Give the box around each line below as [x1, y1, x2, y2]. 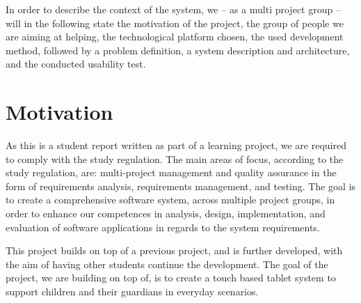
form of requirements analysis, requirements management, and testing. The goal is [6, 178, 356, 193]
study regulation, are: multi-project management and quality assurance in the [6, 165, 337, 180]
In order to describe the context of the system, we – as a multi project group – [6, 2, 341, 16]
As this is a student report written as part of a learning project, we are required [6, 138, 346, 153]
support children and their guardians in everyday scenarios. [6, 284, 259, 299]
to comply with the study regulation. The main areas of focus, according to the [6, 151, 344, 166]
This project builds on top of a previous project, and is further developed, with [6, 243, 343, 258]
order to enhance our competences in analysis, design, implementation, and [6, 206, 326, 221]
